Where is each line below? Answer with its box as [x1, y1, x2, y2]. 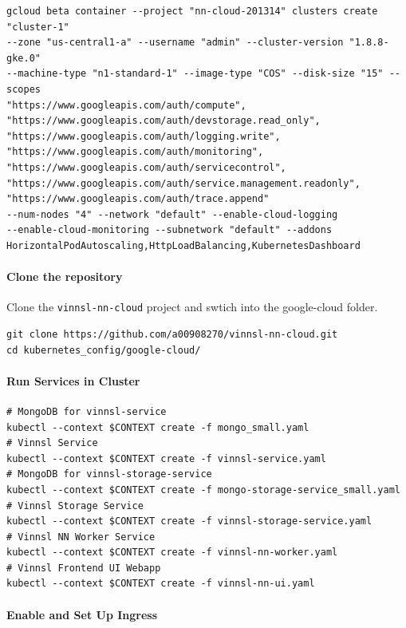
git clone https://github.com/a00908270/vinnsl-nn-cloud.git [6, 328, 338, 340]
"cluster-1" [6, 21, 69, 33]
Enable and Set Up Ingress [6, 606, 158, 622]
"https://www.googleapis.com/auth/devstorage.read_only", [6, 115, 321, 127]
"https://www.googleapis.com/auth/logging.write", [6, 130, 281, 142]
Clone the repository [6, 268, 123, 285]
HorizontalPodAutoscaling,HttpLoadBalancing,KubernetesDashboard [6, 239, 361, 251]
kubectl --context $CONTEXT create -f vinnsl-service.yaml [6, 452, 326, 464]
